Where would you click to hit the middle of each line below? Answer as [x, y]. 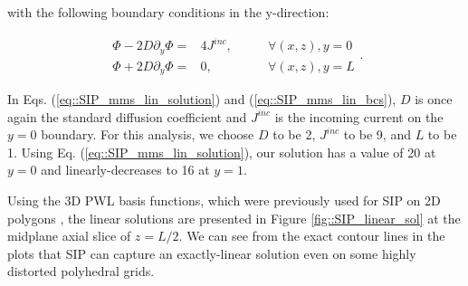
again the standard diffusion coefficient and [127, 116]
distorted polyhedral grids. [81, 271]
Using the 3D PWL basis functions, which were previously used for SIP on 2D [224, 200]
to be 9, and [377, 134]
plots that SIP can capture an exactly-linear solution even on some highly [212, 253]
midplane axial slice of [69, 236]
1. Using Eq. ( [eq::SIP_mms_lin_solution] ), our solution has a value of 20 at [222, 152]
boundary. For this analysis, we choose [148, 134]
